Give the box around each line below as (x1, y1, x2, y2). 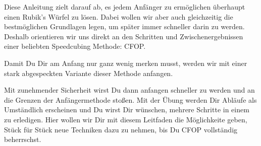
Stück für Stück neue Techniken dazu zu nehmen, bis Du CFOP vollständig (4, 124, 238, 134)
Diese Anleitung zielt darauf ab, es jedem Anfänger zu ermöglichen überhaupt (4, 2, 245, 12)
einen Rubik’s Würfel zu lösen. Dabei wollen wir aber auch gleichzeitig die (4, 11, 233, 22)
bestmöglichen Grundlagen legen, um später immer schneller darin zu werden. (4, 21, 245, 32)
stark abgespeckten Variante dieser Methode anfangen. (4, 67, 173, 78)
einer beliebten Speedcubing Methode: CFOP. (4, 41, 146, 51)
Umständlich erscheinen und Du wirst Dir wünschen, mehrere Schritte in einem (4, 104, 249, 115)
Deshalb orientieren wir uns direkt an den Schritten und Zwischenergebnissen (4, 31, 243, 41)
